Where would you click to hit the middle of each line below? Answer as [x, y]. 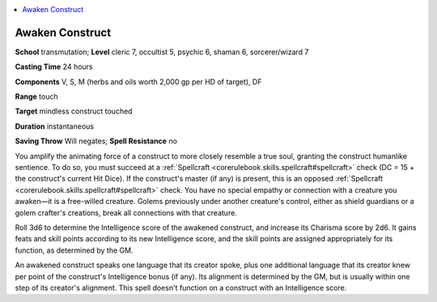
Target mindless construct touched [74, 111]
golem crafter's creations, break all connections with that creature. [126, 213]
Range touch [36, 96]
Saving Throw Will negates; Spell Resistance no [96, 141]
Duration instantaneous [55, 126]
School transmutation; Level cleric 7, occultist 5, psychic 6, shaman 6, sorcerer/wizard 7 [162, 52]
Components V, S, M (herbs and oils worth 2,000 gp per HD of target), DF [138, 82]
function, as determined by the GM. [74, 250]
